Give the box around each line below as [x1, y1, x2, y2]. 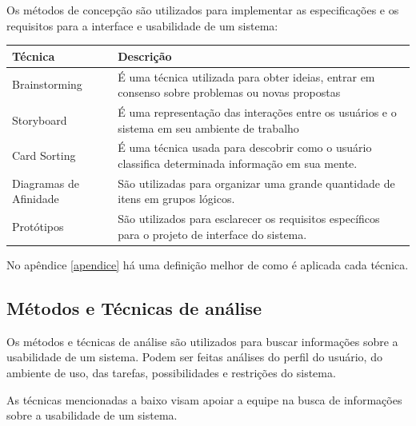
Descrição [118, 47, 172, 64]
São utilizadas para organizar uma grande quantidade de [118, 174, 395, 191]
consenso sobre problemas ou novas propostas [118, 84, 341, 101]
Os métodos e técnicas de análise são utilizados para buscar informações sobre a [6, 332, 398, 349]
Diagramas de [12, 174, 79, 191]
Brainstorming [12, 76, 82, 93]
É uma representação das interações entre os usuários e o [118, 103, 397, 120]
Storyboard [12, 111, 67, 128]
